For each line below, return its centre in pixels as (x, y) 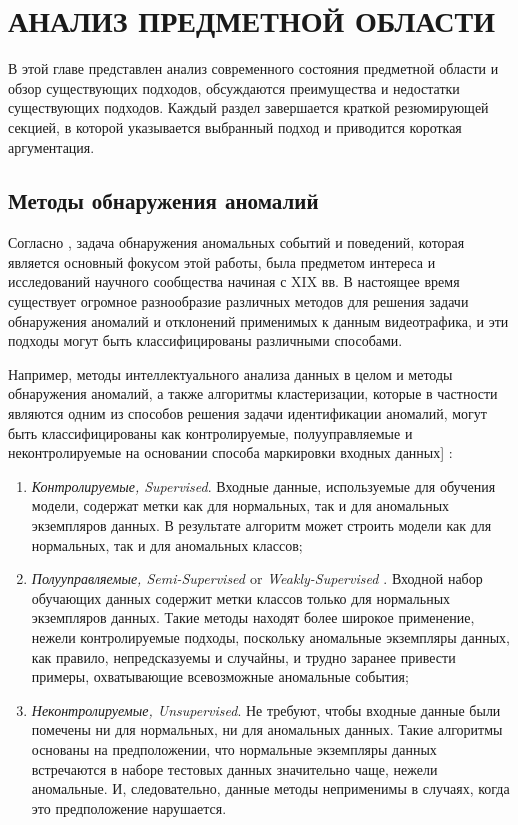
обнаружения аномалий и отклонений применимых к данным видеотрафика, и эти (258, 320)
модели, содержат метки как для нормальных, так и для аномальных (240, 505)
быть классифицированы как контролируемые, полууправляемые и (210, 432)
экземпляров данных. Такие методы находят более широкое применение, (253, 617)
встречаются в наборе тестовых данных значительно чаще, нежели (234, 768)
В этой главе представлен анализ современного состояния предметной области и (253, 68)
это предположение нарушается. (129, 807)
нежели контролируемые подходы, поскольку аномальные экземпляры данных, (270, 636)
